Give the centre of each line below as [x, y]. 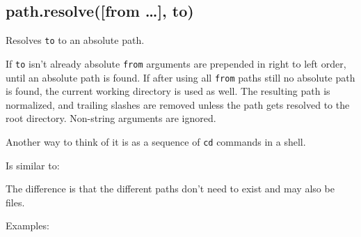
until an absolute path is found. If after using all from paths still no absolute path [180, 77]
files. [15, 202]
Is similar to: [33, 165]
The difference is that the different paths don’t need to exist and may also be [170, 189]
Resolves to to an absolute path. [75, 40]
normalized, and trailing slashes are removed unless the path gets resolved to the [178, 104]
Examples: [27, 225]
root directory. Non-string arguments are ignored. [111, 118]
